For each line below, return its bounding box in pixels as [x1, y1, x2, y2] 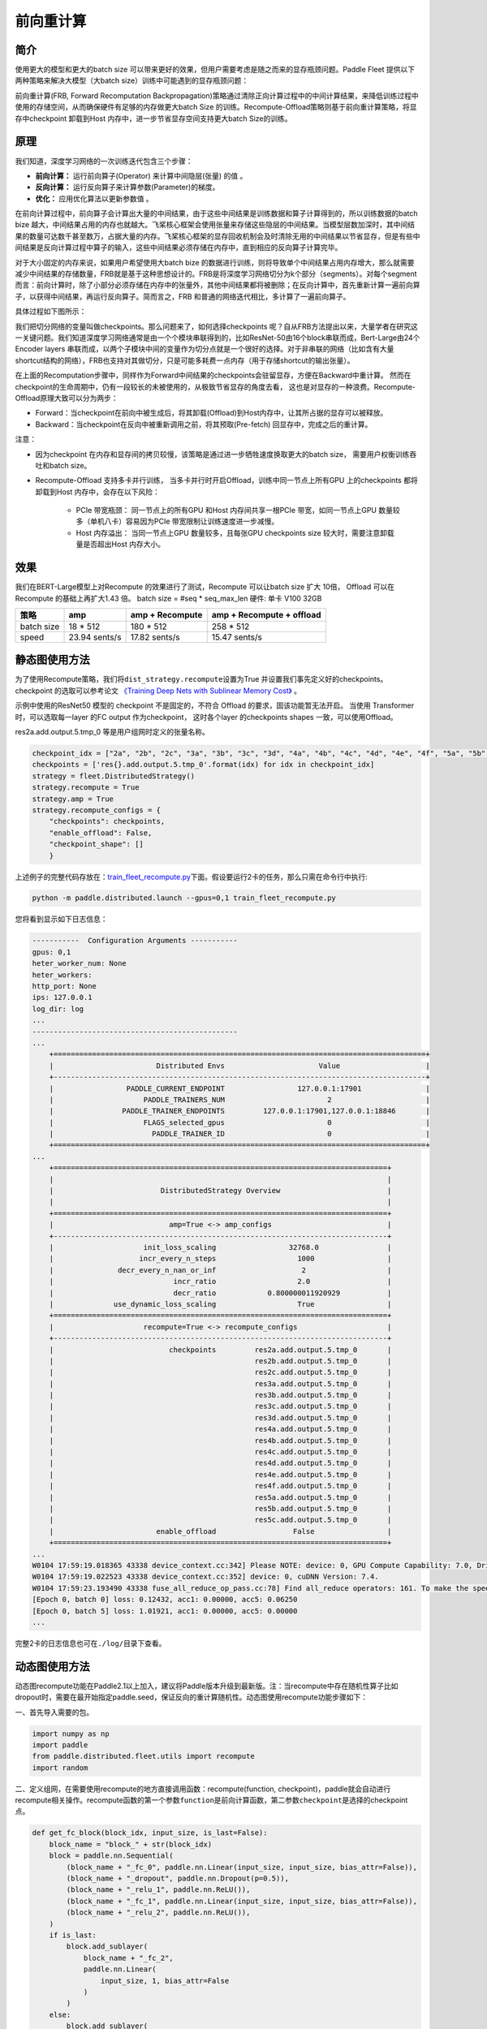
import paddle [32, 1740, 88, 1749]
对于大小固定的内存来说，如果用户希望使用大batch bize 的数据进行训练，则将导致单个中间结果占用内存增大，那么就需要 [15, 257, 415, 267]
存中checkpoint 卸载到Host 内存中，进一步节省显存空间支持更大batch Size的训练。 [15, 114, 292, 123]
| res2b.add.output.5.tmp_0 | [49, 1356, 392, 1365]
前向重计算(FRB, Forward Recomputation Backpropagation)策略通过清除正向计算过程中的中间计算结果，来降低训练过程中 [15, 90, 419, 101]
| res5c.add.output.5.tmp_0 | [49, 1515, 392, 1525]
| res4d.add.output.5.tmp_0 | [49, 1458, 392, 1468]
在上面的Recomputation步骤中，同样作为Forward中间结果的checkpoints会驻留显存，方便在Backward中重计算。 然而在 [15, 370, 412, 381]
